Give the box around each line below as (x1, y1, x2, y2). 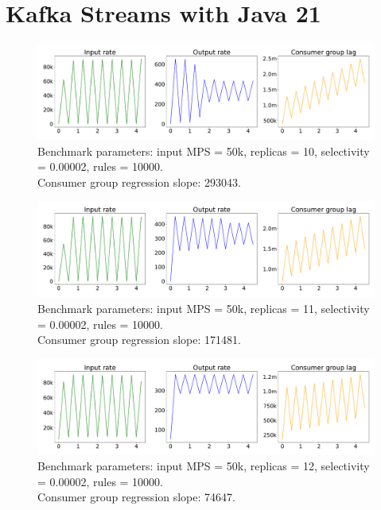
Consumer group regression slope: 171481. (37, 331, 241, 348)
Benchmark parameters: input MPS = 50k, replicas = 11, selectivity (37, 299, 370, 316)
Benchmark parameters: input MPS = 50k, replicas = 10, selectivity (37, 142, 370, 159)
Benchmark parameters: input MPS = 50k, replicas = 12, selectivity (37, 458, 370, 474)
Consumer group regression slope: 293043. (37, 173, 241, 190)
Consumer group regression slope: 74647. (37, 489, 235, 505)
